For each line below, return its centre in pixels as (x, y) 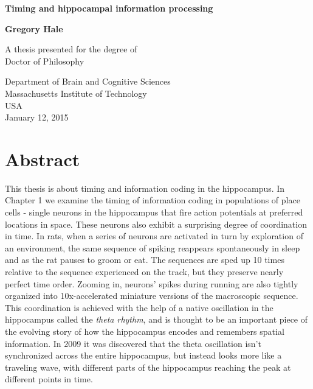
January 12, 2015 (37, 117)
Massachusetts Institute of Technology (76, 93)
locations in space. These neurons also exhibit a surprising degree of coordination (156, 224)
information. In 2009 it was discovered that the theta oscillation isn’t (133, 343)
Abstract (43, 159)
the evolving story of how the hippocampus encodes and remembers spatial (145, 331)
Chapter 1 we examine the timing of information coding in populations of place (153, 200)
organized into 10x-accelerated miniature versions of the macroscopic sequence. (152, 296)
